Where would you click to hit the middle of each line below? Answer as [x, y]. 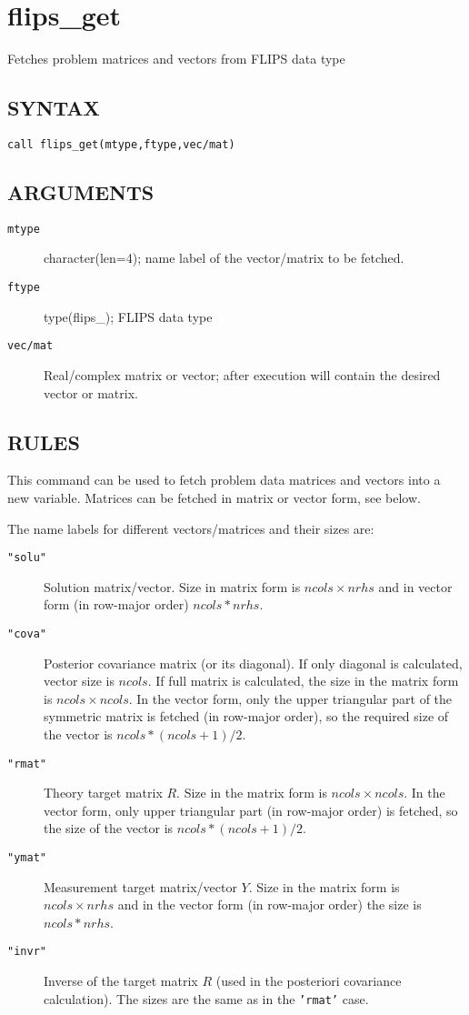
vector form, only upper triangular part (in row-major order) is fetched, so [251, 810]
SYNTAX [54, 108]
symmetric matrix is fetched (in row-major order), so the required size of [246, 716]
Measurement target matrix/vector [140, 886]
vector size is [79, 681]
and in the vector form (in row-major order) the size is [269, 904]
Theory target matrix [103, 793]
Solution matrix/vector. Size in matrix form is [172, 586]
